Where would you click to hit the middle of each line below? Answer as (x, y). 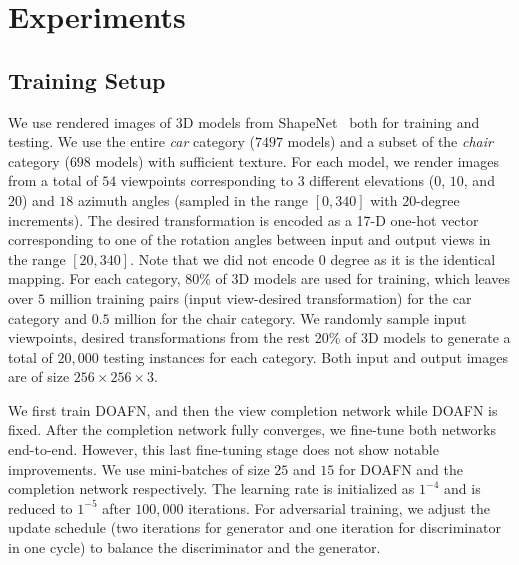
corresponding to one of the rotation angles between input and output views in (249, 239)
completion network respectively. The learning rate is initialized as (211, 488)
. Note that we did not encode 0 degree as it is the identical (313, 258)
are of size (39, 376)
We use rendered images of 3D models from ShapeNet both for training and (244, 121)
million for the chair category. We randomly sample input (290, 317)
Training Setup (87, 79)
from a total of (53, 180)
